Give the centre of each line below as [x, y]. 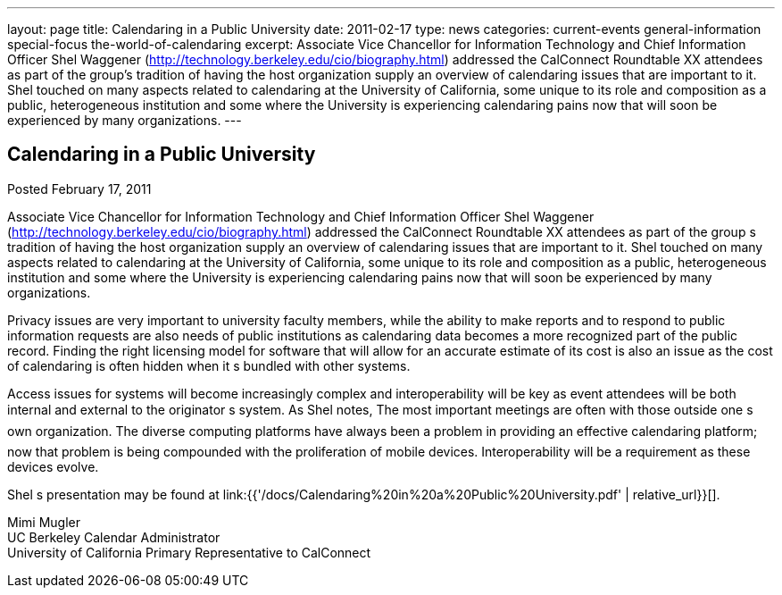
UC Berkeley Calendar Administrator [114, 537]
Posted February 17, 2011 [79, 189]
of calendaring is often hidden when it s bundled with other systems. [209, 365]
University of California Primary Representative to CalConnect [189, 552]
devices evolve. [53, 466]
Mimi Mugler [44, 522]
